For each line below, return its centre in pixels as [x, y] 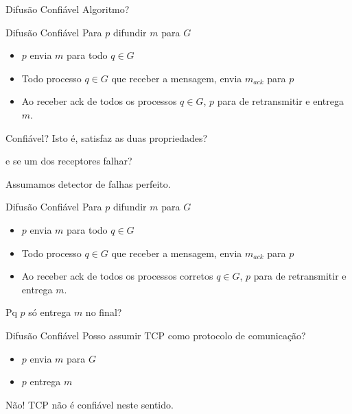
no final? [104, 312]
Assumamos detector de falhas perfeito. [88, 183]
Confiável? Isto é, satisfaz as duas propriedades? [107, 137]
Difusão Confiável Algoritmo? [68, 9]
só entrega [50, 312]
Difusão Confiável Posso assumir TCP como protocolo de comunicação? [156, 335]
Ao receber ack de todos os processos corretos [117, 276]
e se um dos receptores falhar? [69, 161]
